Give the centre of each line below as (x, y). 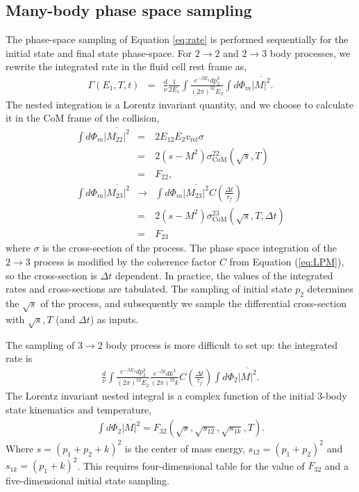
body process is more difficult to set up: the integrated (222, 344)
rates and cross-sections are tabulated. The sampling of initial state (149, 289)
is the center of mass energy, (185, 448)
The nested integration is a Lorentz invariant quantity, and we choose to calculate (180, 104)
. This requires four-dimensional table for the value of (191, 465)
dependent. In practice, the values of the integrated (224, 275)
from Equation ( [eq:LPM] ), (287, 262)
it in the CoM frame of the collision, (83, 118)
